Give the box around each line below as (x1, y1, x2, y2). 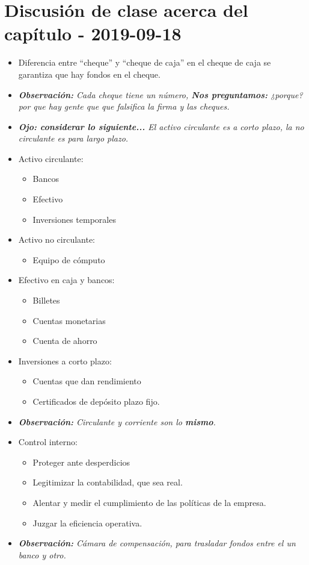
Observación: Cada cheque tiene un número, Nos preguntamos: (18, 88, 268, 101)
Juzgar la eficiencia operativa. (32, 516, 142, 529)
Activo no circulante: (18, 233, 96, 246)
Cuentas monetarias (32, 314, 106, 326)
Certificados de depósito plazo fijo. (32, 395, 160, 407)
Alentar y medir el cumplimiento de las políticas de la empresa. (32, 496, 266, 508)
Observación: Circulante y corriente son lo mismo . (18, 415, 216, 428)
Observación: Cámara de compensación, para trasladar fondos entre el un (18, 537, 296, 549)
